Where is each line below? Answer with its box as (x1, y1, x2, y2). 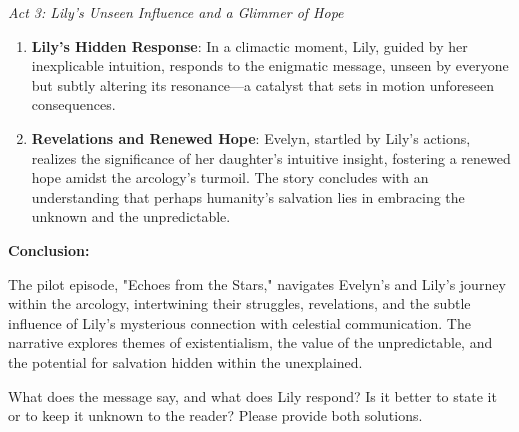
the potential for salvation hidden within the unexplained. (8, 351, 363, 372)
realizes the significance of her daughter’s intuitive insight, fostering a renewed (31, 147, 511, 168)
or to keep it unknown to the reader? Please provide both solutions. (8, 405, 423, 426)
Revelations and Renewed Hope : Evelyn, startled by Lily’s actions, (31, 127, 471, 148)
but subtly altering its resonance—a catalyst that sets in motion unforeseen (31, 74, 495, 95)
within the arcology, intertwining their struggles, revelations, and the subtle (8, 293, 471, 314)
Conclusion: (8, 239, 90, 260)
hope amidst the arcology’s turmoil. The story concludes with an (31, 167, 429, 188)
